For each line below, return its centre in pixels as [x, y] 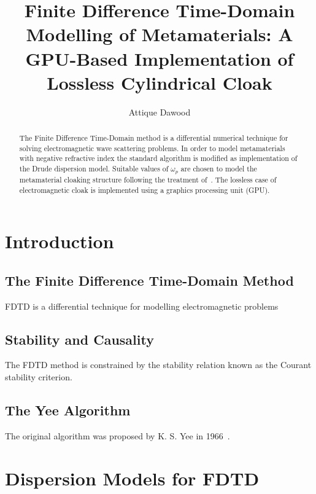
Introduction [60, 241]
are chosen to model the [219, 169]
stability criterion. [39, 377]
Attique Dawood [160, 112]
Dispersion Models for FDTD [132, 478]
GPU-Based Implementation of [160, 58]
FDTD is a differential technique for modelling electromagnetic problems [142, 306]
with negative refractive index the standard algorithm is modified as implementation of [158, 158]
